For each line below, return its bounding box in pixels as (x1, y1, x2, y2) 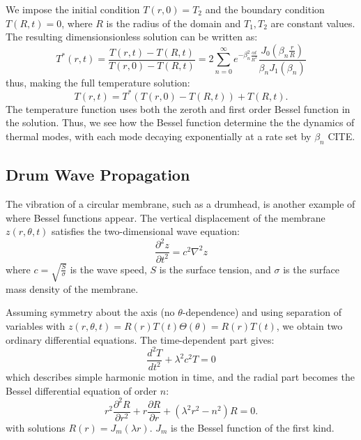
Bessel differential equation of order (6, 383, 158, 397)
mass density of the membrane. (6, 281, 139, 296)
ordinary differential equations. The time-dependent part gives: (6, 332, 275, 347)
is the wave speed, (70, 261, 147, 276)
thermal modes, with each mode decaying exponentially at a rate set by (6, 128, 312, 143)
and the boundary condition (205, 2, 325, 16)
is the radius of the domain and (106, 15, 241, 30)
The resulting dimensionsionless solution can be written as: (6, 29, 258, 44)
